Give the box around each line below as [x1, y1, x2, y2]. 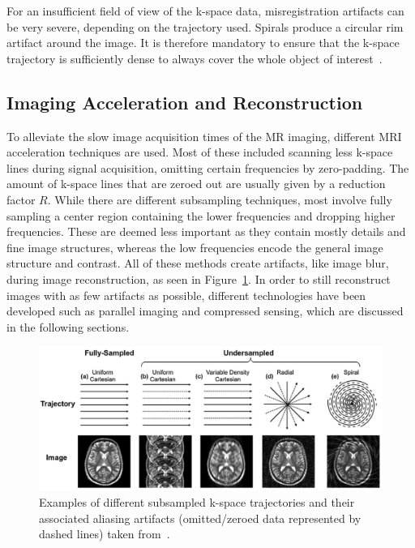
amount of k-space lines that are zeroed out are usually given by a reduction [6, 175, 386, 192]
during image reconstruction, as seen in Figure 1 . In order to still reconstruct [6, 270, 391, 287]
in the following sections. [6, 318, 130, 335]
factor [6, 191, 36, 208]
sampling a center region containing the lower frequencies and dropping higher [6, 207, 396, 224]
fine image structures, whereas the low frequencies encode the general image [6, 238, 383, 255]
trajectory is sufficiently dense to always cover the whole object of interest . [6, 49, 383, 66]
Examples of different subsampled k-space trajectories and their [39, 493, 355, 510]
